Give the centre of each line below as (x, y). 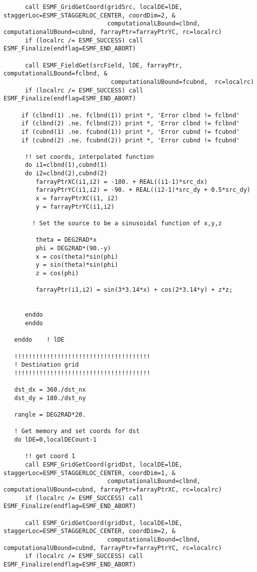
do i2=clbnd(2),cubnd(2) (66, 174)
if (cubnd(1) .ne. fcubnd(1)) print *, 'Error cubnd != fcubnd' (130, 132)
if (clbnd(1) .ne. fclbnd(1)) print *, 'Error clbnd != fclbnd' (130, 115)
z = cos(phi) (57, 273)
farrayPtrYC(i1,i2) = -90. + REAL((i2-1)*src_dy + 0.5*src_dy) (143, 190)
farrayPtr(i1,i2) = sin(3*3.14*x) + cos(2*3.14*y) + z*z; (134, 290)
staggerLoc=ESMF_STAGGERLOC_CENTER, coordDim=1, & (89, 473)
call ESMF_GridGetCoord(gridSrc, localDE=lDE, (103, 7)
